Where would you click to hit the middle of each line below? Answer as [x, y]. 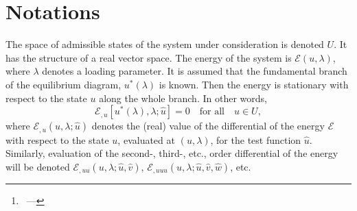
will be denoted [38, 166]
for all [212, 112]
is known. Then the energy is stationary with [254, 84]
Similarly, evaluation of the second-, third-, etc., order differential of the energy [172, 153]
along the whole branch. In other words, [183, 98]
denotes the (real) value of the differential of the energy [208, 126]
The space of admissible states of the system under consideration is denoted [165, 44]
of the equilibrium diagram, [64, 84]
